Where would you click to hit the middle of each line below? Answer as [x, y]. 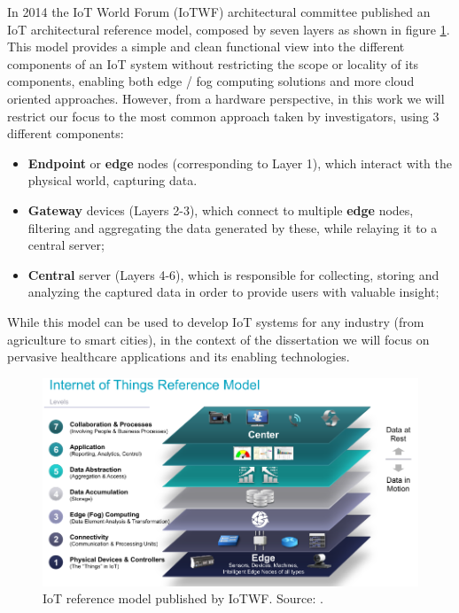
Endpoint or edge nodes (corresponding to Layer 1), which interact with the [240, 163]
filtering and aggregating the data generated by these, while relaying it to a [233, 227]
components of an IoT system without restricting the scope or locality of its [213, 63]
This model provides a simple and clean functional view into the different [206, 47]
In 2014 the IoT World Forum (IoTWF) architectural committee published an [219, 12]
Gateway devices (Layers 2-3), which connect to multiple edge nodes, [221, 210]
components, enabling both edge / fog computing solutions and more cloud [211, 81]
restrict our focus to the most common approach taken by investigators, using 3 [223, 116]
